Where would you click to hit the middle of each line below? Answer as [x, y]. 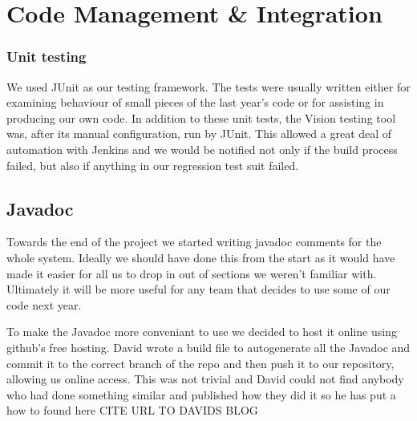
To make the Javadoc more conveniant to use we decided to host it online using [202, 332]
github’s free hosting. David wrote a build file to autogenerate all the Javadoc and [208, 347]
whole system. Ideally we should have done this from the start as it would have [201, 257]
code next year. [44, 304]
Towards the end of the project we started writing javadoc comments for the [194, 242]
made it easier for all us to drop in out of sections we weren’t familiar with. [192, 273]
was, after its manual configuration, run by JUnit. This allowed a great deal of [199, 134]
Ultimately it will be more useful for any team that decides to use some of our [198, 289]
